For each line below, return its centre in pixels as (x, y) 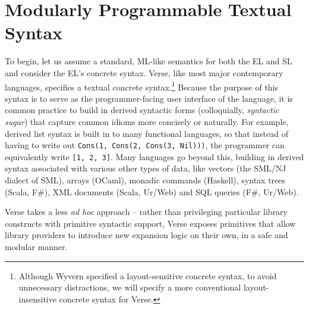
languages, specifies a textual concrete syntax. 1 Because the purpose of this (142, 86)
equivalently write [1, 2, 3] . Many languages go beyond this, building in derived (154, 156)
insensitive (37, 299)
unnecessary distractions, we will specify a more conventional (130, 287)
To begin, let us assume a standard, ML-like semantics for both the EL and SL (149, 61)
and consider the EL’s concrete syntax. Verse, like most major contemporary (144, 72)
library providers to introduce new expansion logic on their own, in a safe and (146, 235)
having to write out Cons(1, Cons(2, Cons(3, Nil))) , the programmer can (145, 145)
